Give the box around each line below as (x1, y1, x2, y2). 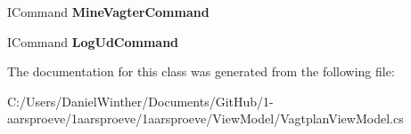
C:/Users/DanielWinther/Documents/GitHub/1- (7, 91, 274, 110)
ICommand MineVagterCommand (7, 3, 210, 20)
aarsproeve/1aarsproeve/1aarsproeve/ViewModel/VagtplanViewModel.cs (7, 109, 404, 128)
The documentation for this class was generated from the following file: (7, 62, 395, 81)
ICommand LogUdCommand (7, 32, 179, 51)
